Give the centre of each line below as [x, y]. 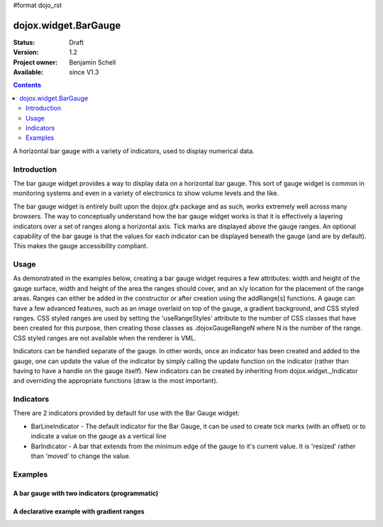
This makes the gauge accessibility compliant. [81, 246]
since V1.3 [84, 72]
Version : [26, 52]
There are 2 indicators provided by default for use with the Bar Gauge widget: [127, 413]
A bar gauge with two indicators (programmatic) [86, 493]
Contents [27, 85]
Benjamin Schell [93, 62]
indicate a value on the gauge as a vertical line [99, 436]
